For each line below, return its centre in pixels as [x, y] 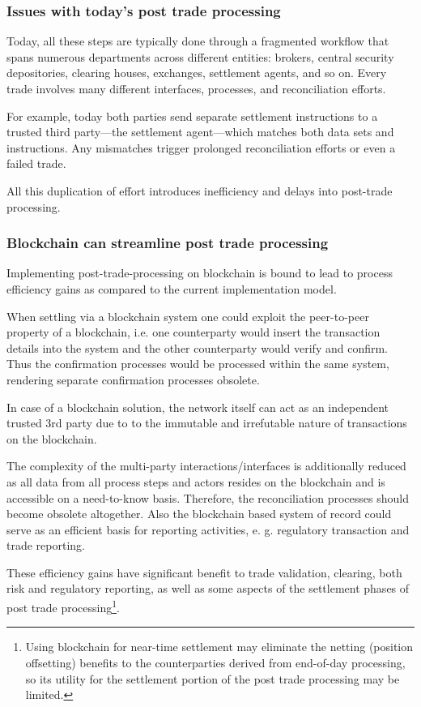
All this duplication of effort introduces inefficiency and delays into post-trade [200, 190]
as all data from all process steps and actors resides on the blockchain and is [196, 481]
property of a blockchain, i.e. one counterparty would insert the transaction [193, 332]
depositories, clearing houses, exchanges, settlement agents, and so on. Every [197, 73]
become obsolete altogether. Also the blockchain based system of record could [199, 514]
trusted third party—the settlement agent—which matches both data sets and [200, 132]
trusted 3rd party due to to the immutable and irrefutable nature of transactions [207, 423]
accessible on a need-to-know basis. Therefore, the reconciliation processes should [208, 497]
